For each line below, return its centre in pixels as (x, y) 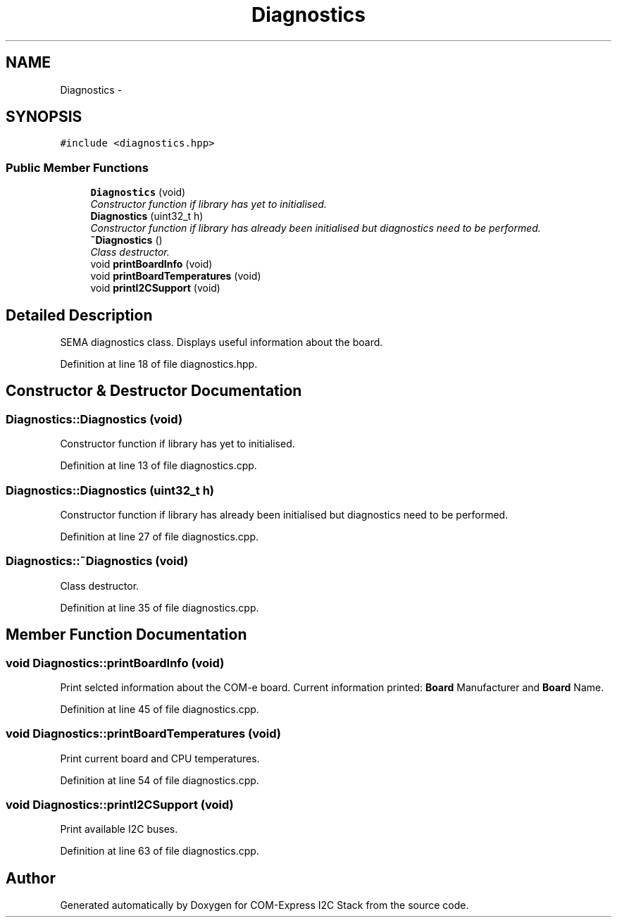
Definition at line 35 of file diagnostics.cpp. (160, 607)
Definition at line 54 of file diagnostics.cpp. (160, 780)
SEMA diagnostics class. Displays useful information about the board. (222, 342)
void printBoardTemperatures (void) (176, 276)
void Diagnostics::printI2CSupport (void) (120, 805)
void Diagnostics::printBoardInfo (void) (115, 663)
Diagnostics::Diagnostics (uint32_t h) (110, 490)
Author (31, 878)
